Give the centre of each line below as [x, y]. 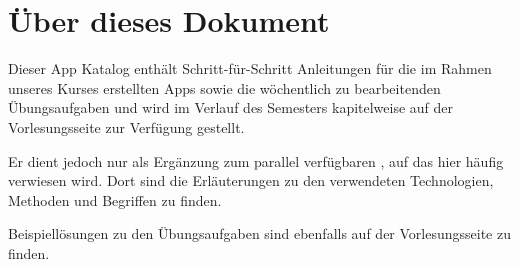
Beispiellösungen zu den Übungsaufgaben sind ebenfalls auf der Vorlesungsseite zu [259, 233]
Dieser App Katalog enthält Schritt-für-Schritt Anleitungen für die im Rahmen [250, 68]
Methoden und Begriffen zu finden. [115, 199]
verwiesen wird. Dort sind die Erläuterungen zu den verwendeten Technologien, [251, 180]
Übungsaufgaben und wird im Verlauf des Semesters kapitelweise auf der [231, 107]
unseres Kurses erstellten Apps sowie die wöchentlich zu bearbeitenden [224, 87]
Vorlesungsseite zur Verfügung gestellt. [126, 126]
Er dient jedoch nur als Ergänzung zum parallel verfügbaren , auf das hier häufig [256, 160]
